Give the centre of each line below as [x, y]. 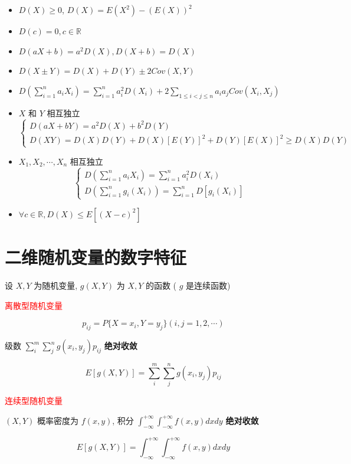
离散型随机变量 [34, 305]
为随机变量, [56, 285]
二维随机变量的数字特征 [96, 257]
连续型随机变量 [34, 401]
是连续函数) [208, 285]
